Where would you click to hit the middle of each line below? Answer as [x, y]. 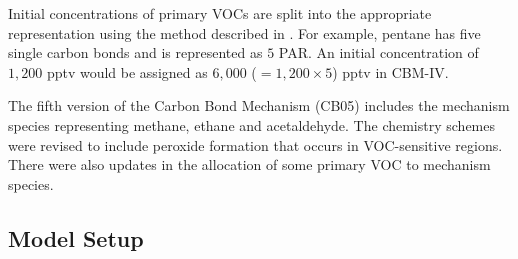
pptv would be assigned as [127, 71]
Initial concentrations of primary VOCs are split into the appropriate [220, 13]
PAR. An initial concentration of [378, 52]
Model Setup [76, 237]
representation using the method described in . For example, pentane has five [244, 32]
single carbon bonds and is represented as [135, 52]
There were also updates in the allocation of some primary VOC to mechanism [249, 164]
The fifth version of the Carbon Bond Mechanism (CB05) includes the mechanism [259, 105]
